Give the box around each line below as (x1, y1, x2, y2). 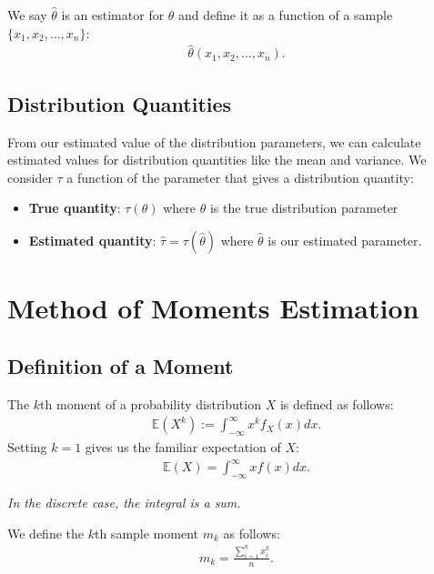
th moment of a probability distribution (40, 394, 261, 413)
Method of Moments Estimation (7, 289, 419, 327)
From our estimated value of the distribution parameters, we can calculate (7, 132, 421, 151)
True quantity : (28, 198, 121, 217)
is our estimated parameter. (267, 231, 422, 250)
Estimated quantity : (28, 231, 156, 250)
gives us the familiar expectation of (85, 438, 281, 457)
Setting (7, 438, 47, 457)
